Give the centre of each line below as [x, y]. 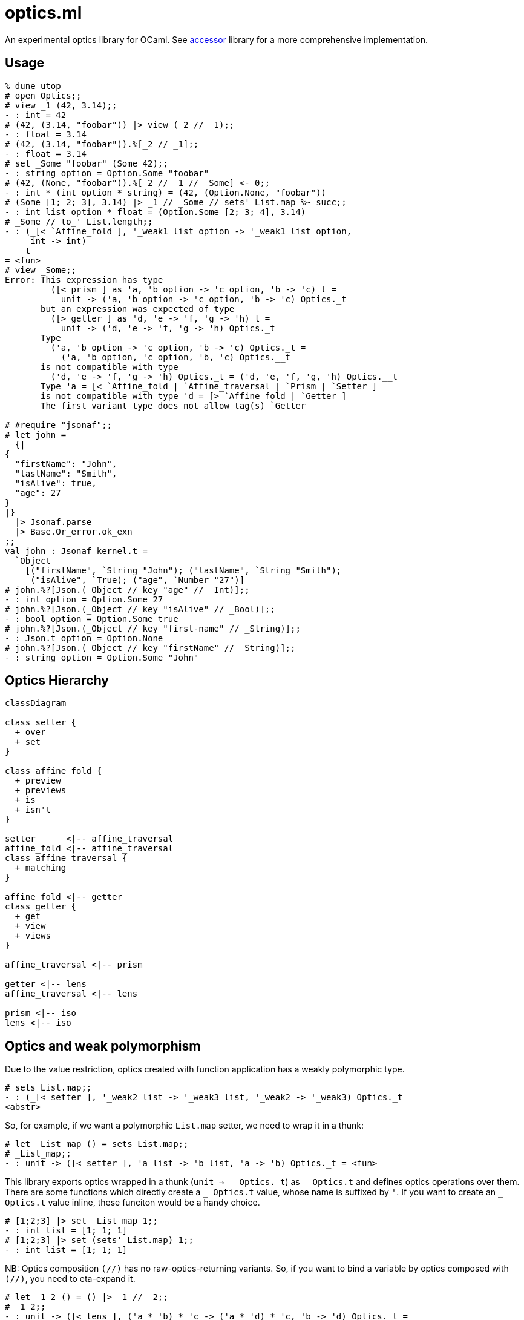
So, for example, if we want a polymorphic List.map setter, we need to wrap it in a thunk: [184, 1126]
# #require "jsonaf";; [59, 425]
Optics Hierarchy [57, 681]
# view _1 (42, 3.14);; [61, 105]
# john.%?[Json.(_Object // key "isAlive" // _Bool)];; [140, 609]
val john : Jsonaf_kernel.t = [77, 551]
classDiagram [36, 703]
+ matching [41, 868]
